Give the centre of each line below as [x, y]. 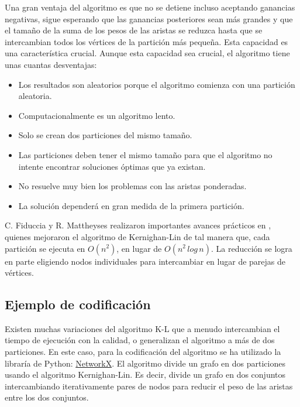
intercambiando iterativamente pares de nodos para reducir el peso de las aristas [149, 386]
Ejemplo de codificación [78, 304]
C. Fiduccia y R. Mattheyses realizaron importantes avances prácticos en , [138, 225]
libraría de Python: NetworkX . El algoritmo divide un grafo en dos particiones [145, 363]
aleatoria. [35, 96]
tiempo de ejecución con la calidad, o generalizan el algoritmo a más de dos [140, 340]
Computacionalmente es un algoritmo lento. [97, 115]
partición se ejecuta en [45, 248]
